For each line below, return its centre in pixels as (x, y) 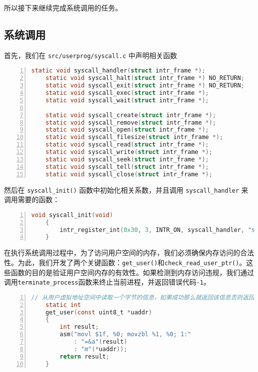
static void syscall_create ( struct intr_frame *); (131, 115)
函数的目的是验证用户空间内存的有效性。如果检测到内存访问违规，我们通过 (132, 272)
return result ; (85, 356)
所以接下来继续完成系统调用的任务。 (63, 7)
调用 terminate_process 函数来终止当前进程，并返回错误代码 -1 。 (107, 282)
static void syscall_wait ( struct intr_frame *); (127, 100)
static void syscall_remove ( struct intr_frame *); (131, 122)
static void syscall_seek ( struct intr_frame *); (127, 159)
